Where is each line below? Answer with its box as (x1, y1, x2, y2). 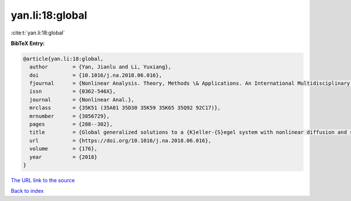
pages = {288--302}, (29, 121, 113, 128)
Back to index (11, 188, 44, 195)
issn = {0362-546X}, (29, 88, 116, 95)
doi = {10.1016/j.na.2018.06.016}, (29, 72, 162, 78)
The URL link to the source (11, 176, 75, 183)
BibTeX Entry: (11, 40, 45, 47)
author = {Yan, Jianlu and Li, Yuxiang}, (29, 64, 172, 70)
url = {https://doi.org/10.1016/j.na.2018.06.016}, (29, 137, 212, 144)
